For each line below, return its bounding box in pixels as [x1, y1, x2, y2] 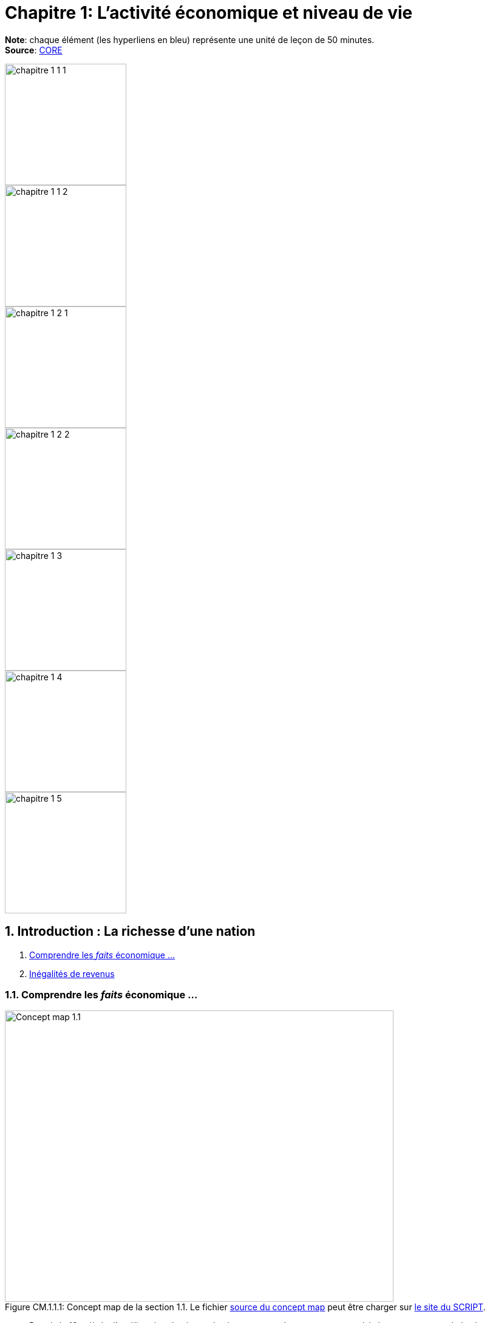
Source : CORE [5, 44, 63, 55]
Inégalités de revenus [29, 968, 115, 979]
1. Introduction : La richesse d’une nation [5, 924, 256, 939]
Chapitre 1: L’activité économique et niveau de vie [5, 2, 413, 23]
